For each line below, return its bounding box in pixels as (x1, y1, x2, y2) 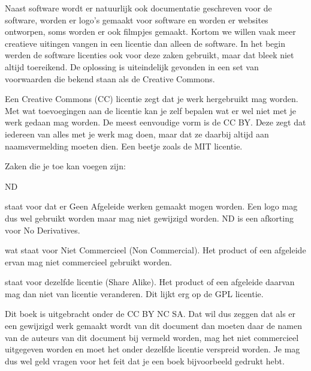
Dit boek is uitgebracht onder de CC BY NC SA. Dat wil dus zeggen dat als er (5, 307, 296, 320)
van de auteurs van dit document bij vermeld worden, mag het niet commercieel (5, 331, 299, 343)
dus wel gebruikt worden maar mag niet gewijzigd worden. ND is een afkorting (5, 211, 294, 224)
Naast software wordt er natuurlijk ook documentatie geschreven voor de (5, 2, 272, 14)
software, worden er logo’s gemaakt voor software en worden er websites (5, 13, 268, 26)
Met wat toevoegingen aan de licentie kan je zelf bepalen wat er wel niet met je (5, 104, 297, 116)
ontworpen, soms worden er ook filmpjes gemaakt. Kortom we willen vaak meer (5, 25, 296, 38)
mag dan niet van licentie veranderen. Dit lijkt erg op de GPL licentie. (5, 287, 264, 300)
